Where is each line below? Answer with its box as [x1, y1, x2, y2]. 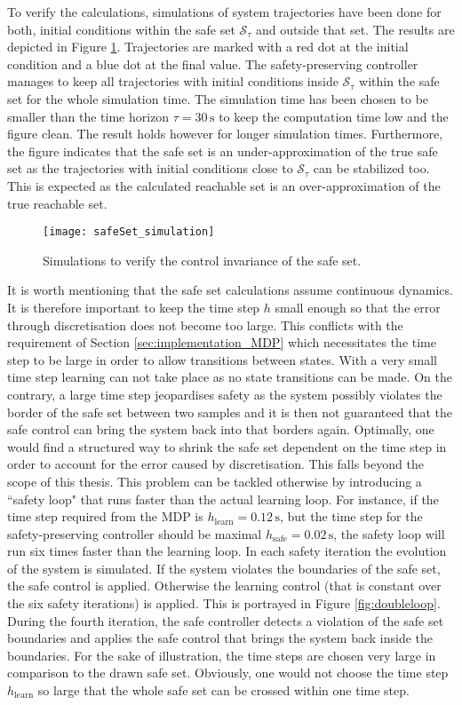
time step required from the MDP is [7, 507, 203, 526]
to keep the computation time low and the [219, 107, 449, 125]
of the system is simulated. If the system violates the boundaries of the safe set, [7, 558, 441, 577]
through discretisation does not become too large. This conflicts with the [7, 315, 403, 334]
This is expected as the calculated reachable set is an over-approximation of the [7, 176, 441, 194]
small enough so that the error [275, 297, 441, 316]
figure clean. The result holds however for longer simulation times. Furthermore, [7, 124, 443, 143]
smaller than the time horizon [7, 107, 170, 125]
